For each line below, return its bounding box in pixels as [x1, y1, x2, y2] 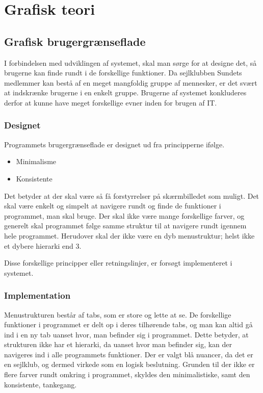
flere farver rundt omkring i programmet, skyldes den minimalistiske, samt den [4, 369, 250, 380]
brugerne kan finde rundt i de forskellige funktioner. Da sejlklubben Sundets [4, 67, 242, 78]
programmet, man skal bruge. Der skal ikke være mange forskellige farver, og [4, 210, 245, 221]
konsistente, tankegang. [4, 379, 77, 389]
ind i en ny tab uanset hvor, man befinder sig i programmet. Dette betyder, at [4, 329, 249, 339]
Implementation [4, 289, 71, 302]
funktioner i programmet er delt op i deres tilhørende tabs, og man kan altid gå [4, 319, 253, 330]
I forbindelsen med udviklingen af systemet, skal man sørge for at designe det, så [4, 57, 257, 68]
